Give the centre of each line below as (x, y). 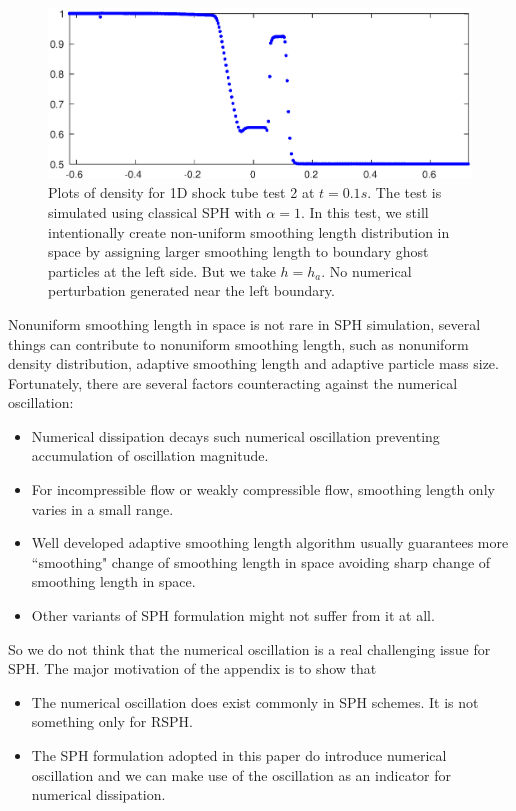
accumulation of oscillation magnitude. (150, 455)
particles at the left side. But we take (162, 270)
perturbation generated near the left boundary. (191, 290)
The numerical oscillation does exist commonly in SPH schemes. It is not (255, 701)
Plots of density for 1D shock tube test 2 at (181, 192)
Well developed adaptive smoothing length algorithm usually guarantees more (270, 542)
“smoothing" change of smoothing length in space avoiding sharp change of (261, 561)
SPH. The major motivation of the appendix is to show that (192, 668)
